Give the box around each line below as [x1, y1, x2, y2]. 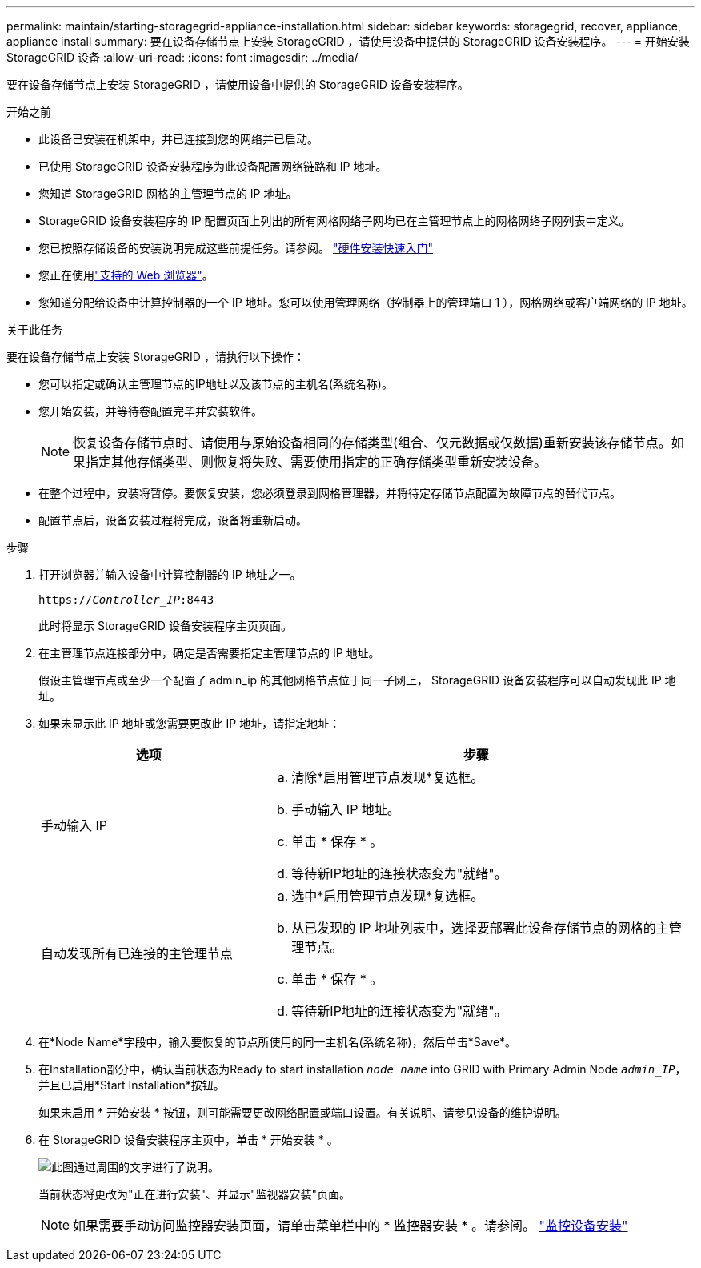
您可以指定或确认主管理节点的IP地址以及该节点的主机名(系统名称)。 [38, 377, 393, 391]
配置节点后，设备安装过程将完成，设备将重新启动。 [38, 513, 307, 527]
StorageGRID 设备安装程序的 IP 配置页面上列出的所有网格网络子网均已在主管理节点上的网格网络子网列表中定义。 [38, 214, 631, 227]
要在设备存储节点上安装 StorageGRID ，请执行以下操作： [6, 350, 305, 363]
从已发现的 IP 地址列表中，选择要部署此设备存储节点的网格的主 [291, 920, 669, 936]
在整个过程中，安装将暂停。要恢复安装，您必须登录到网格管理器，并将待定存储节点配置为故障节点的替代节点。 [38, 486, 621, 500]
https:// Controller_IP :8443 [38, 593, 214, 606]
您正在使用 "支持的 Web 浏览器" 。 [38, 268, 214, 282]
